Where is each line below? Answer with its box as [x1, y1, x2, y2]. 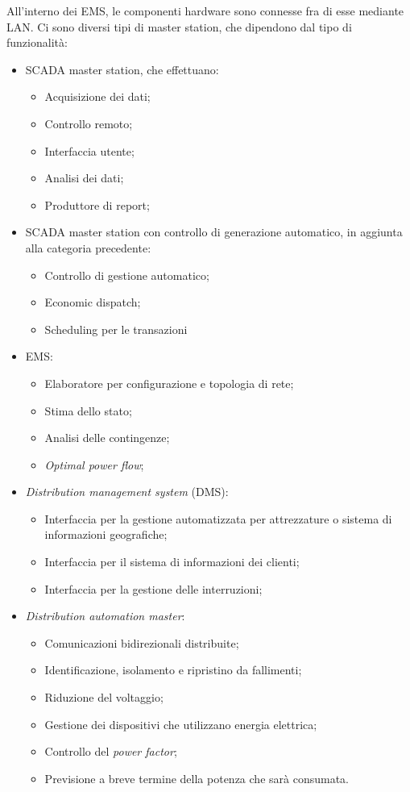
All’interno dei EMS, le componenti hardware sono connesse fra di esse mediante [6, 2, 404, 19]
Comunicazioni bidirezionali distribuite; [44, 634, 239, 651]
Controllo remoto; [44, 115, 133, 131]
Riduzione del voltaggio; [44, 689, 164, 706]
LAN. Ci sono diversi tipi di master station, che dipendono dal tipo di [6, 18, 352, 35]
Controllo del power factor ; [44, 743, 177, 760]
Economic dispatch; [44, 294, 141, 311]
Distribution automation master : [25, 607, 185, 624]
